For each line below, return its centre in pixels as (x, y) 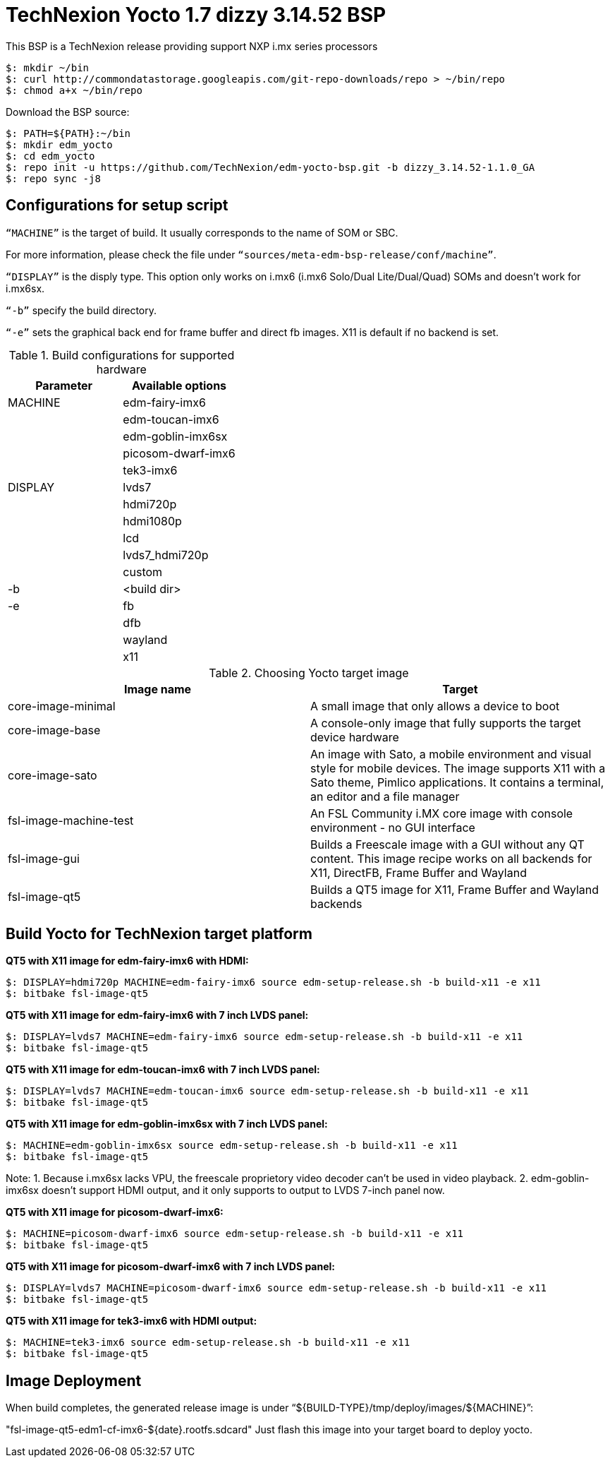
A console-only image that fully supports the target (446, 723)
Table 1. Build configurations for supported (122, 355)
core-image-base (54, 730)
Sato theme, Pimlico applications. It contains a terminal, (457, 782)
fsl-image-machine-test (71, 820)
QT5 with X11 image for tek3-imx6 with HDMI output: (132, 1321)
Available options (179, 385)
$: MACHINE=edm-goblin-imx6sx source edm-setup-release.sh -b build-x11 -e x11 (232, 1146)
